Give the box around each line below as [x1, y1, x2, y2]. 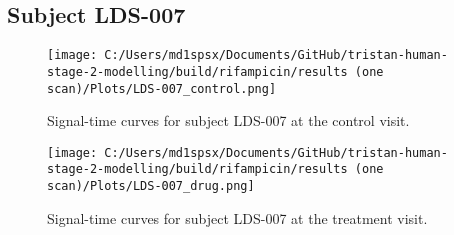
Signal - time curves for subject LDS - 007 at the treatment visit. [47, 207, 428, 228]
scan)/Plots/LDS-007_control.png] [47, 81, 277, 96]
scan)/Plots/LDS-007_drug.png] [47, 179, 255, 194]
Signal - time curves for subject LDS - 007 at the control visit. [47, 110, 410, 131]
